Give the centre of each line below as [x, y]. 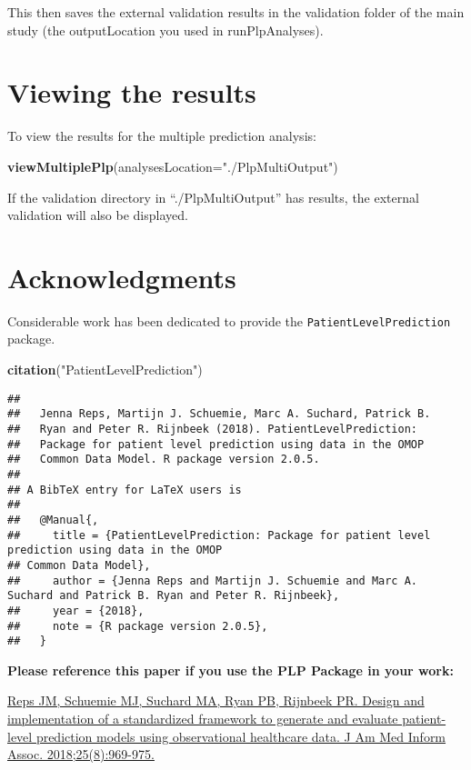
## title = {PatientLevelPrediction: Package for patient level [219, 535]
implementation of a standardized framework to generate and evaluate [203, 718]
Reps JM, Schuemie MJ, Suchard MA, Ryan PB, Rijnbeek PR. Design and [216, 700]
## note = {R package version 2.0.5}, [138, 626]
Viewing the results [132, 92]
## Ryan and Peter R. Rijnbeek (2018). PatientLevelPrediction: [213, 429]
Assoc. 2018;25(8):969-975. [81, 754]
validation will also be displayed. [98, 215]
